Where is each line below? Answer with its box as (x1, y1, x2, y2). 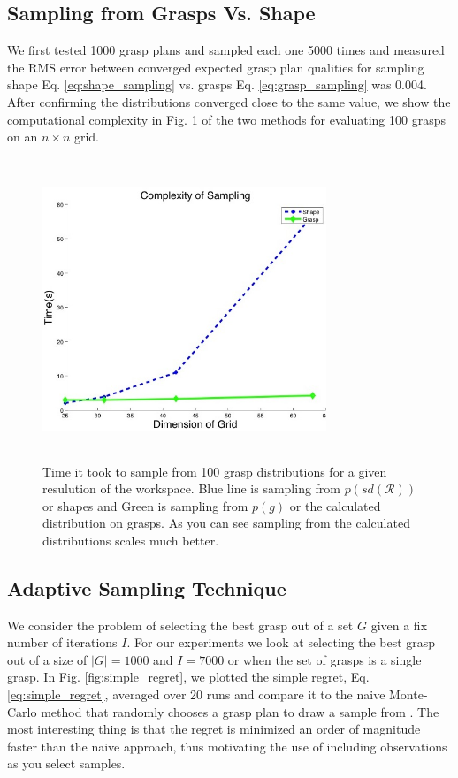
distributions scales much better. (42, 530, 219, 549)
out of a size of (7, 650, 88, 668)
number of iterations (7, 633, 118, 652)
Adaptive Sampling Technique (7, 574, 286, 601)
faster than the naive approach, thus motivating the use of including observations (7, 736, 447, 755)
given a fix (370, 615, 428, 634)
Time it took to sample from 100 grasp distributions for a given (42, 461, 387, 480)
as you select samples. (7, 754, 126, 773)
